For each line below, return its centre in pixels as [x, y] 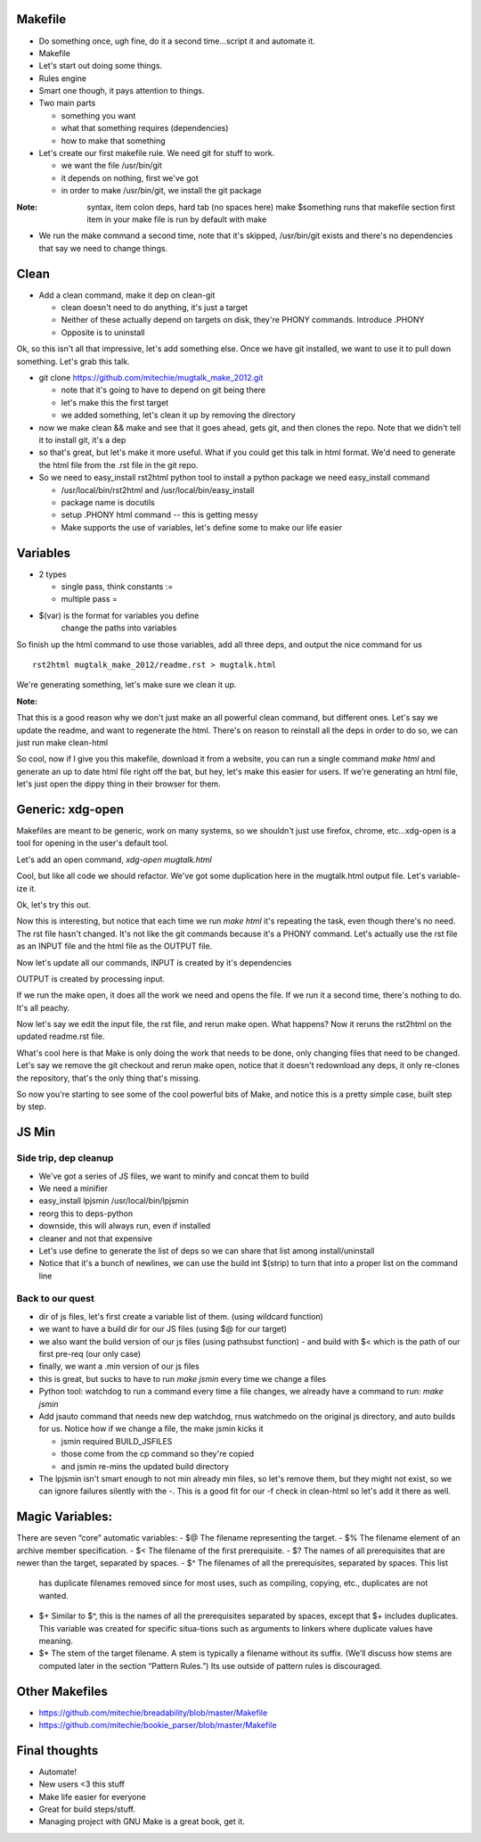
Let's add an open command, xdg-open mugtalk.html [114, 859]
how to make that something [113, 140]
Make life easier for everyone [92, 1797]
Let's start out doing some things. [101, 66]
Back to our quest [56, 1299]
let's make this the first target [115, 402]
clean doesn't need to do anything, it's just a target [155, 308]
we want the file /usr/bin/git [111, 166]
